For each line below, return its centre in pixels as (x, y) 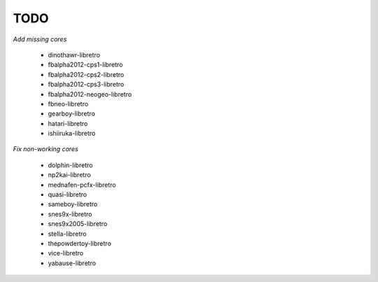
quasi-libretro (68, 195)
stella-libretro (67, 234)
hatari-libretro (68, 123)
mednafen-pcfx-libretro (82, 185)
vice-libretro (66, 253)
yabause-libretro (72, 263)
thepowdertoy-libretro (80, 243)
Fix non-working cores (45, 149)
